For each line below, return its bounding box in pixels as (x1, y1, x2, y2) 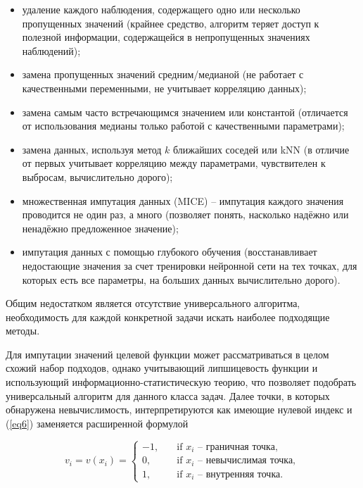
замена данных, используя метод (22, 142, 162, 156)
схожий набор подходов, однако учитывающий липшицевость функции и (6, 361, 318, 375)
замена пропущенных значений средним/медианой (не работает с (22, 67, 304, 82)
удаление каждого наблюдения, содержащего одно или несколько (22, 2, 300, 16)
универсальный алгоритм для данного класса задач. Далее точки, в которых (6, 388, 330, 403)
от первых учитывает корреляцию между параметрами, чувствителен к (22, 156, 326, 170)
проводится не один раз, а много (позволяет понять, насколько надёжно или (22, 207, 349, 222)
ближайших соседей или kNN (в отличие (172, 142, 350, 156)
